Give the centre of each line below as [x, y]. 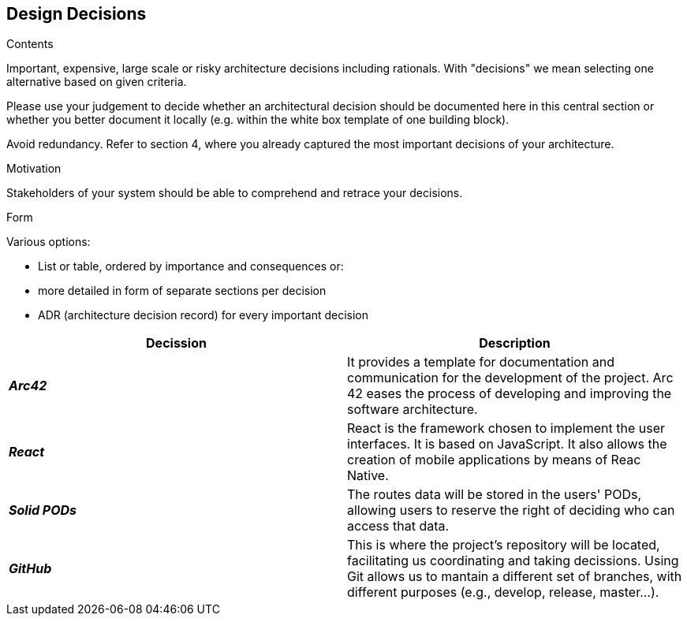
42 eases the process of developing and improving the [510, 394]
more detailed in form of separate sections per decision [182, 291]
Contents [30, 44]
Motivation [34, 169]
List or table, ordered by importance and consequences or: [191, 266]
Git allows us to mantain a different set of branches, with [515, 577]
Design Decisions [77, 14]
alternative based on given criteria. [97, 82]
